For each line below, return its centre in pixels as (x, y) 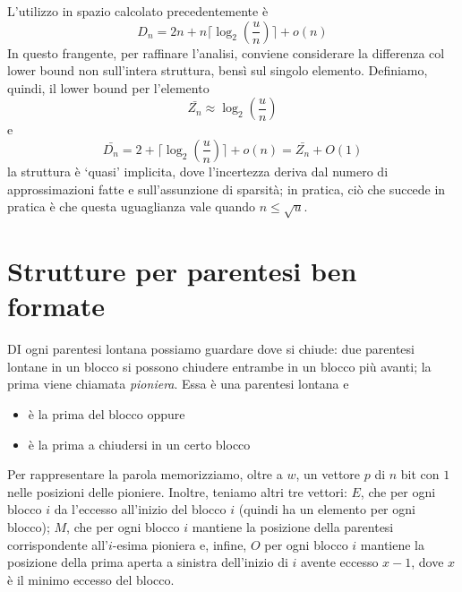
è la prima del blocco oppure (107, 414)
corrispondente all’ (58, 544)
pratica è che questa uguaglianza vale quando (132, 206)
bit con (420, 474)
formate (56, 306)
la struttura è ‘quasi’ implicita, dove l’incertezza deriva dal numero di (198, 171)
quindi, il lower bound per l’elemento (108, 87)
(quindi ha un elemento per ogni (327, 509)
